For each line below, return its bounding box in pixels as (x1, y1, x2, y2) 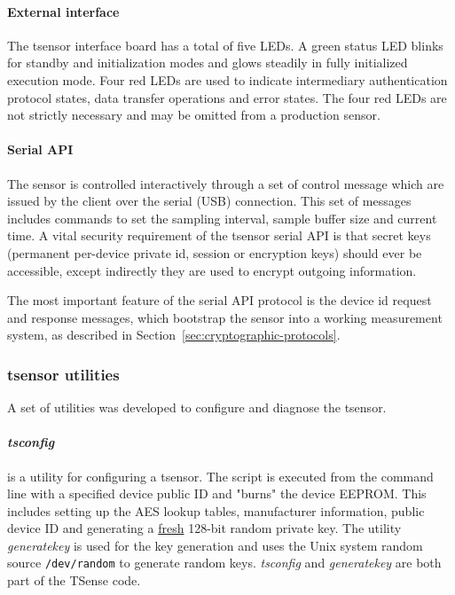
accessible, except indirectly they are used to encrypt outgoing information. (7, 261, 417, 279)
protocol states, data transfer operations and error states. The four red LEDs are (7, 88, 447, 106)
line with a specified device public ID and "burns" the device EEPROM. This (7, 484, 427, 503)
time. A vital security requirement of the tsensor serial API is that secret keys (7, 226, 431, 245)
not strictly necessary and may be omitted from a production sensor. (7, 106, 380, 124)
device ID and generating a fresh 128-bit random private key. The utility (7, 519, 402, 537)
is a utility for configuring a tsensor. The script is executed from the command (7, 466, 434, 485)
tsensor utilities (7, 363, 120, 385)
